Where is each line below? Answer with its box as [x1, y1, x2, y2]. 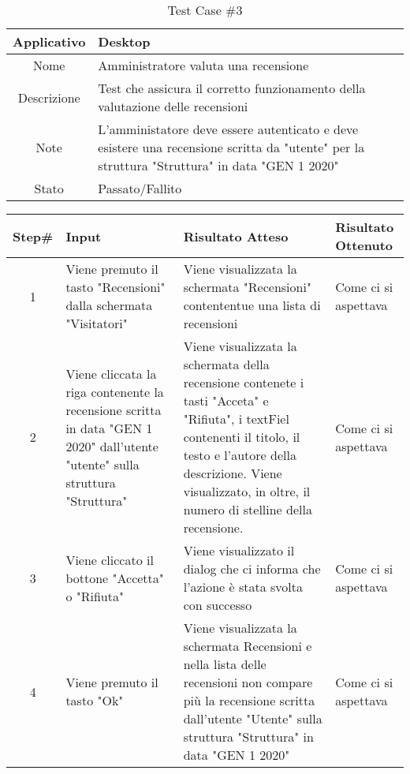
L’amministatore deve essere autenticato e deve [98, 120, 359, 138]
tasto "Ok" [65, 691, 124, 709]
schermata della [183, 355, 270, 373]
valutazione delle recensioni [98, 97, 248, 115]
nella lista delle [183, 655, 266, 673]
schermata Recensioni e [183, 637, 312, 655]
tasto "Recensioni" [65, 278, 166, 296]
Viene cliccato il [65, 550, 154, 569]
